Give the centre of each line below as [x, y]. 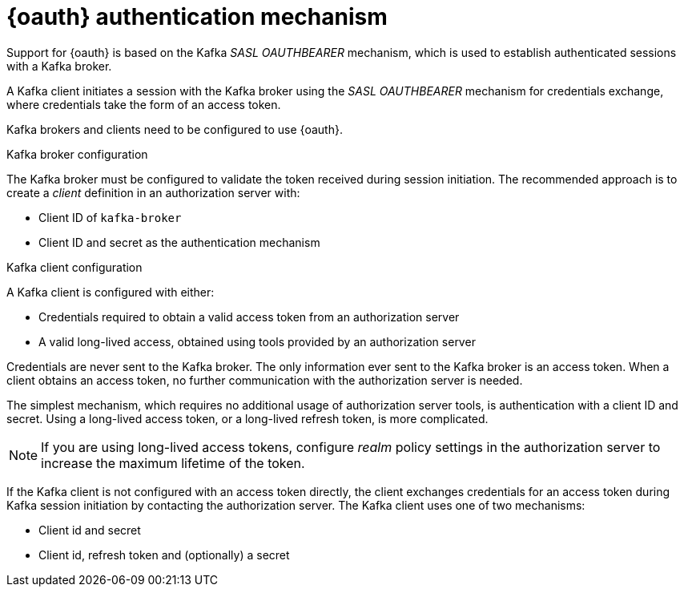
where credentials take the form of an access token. [144, 104]
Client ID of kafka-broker [110, 217]
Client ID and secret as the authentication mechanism [179, 242]
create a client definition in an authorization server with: [153, 192]
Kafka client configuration [74, 267]
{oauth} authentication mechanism [197, 17]
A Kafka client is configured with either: [111, 292]
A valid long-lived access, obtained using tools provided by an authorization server [257, 341]
